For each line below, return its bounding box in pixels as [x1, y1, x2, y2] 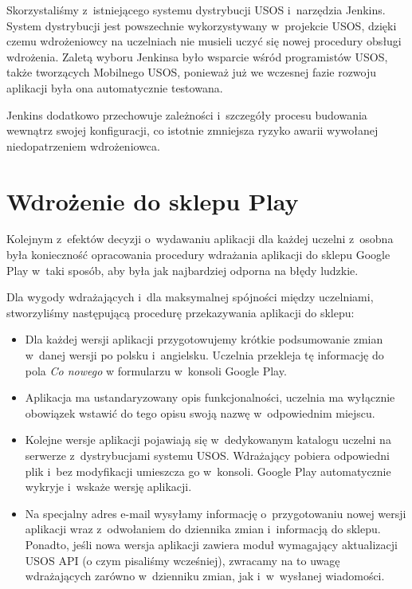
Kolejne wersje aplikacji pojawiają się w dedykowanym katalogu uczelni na [25, 431, 391, 448]
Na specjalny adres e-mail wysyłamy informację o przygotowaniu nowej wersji [25, 505, 406, 521]
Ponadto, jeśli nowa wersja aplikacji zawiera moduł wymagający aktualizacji [25, 536, 398, 552]
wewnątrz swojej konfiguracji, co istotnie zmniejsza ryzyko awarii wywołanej [6, 122, 379, 139]
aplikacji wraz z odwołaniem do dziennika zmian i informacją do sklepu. [25, 520, 381, 537]
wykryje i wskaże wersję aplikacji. [25, 478, 192, 495]
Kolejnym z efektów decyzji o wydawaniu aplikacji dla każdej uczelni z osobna [6, 230, 394, 247]
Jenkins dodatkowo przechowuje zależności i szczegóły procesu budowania [6, 106, 367, 123]
